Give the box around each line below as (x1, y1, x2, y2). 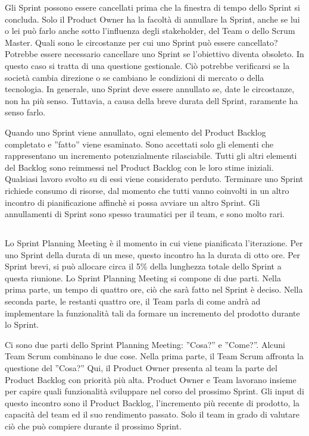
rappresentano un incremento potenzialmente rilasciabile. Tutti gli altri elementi (5, 149, 297, 162)
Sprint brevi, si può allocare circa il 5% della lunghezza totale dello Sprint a (5, 260, 282, 272)
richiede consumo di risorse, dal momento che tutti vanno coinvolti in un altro (5, 184, 289, 196)
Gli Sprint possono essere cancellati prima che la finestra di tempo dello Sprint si (5, 1, 300, 13)
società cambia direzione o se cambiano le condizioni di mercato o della (5, 71, 264, 83)
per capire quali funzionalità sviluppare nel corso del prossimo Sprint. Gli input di (5, 385, 304, 397)
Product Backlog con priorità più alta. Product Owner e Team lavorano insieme (5, 373, 296, 385)
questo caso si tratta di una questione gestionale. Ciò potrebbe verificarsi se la (5, 59, 290, 71)
